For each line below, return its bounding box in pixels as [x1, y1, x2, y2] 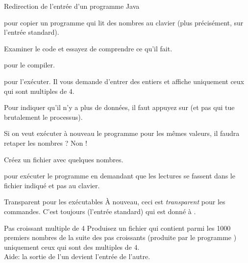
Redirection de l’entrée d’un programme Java [4, 1, 140, 11]
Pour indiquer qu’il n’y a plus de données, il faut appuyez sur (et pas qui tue [4, 102, 235, 112]
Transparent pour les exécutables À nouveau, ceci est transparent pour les [4, 197, 225, 207]
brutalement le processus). [4, 111, 83, 122]
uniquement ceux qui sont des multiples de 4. [4, 241, 140, 252]
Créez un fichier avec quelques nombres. [4, 154, 124, 164]
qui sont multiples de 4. [4, 86, 74, 96]
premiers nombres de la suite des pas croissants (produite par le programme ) [4, 232, 237, 242]
